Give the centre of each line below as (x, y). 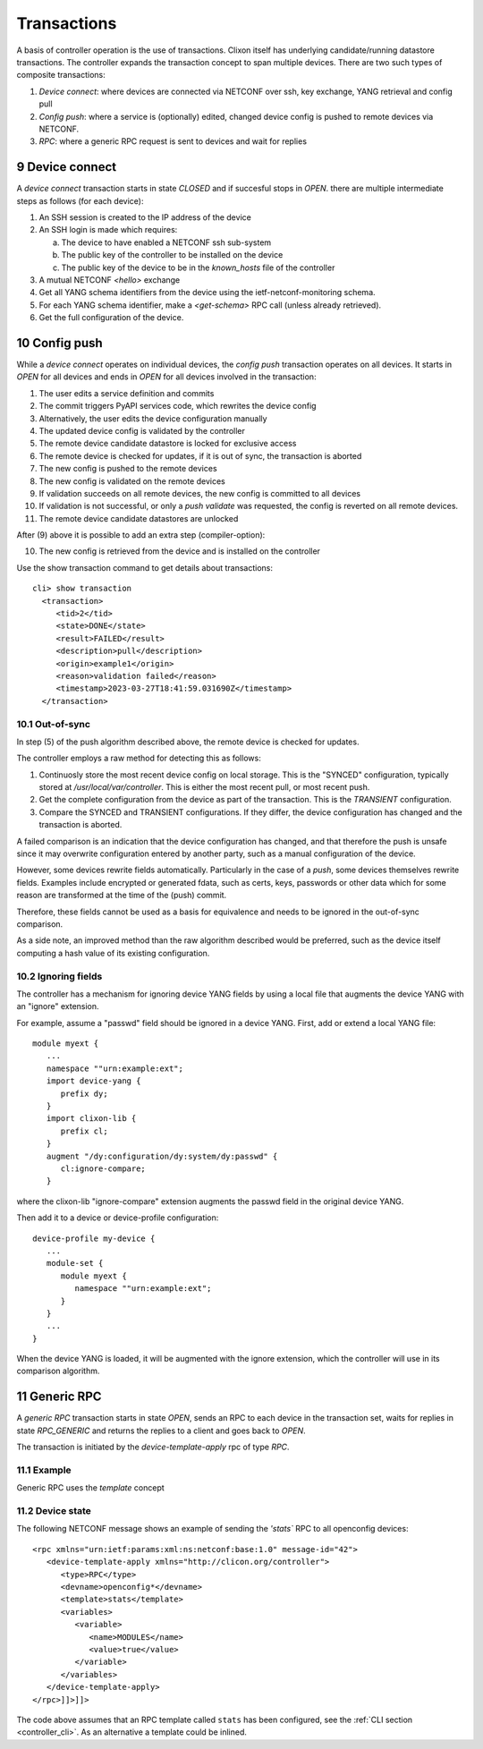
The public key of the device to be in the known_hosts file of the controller (198, 267)
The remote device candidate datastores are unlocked (139, 518)
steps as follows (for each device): (80, 200)
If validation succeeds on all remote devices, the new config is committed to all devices (200, 493)
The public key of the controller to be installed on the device (172, 255)
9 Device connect (66, 167)
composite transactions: (61, 75)
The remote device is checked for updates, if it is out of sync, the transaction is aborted (200, 455)
